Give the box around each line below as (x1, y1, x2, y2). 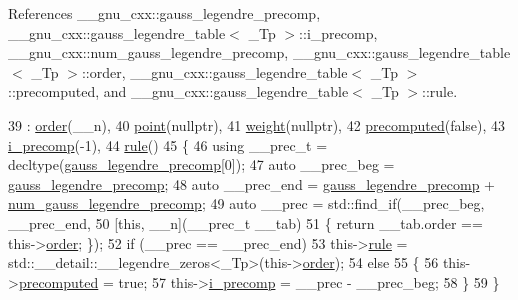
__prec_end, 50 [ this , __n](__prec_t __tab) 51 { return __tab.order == (8, 212, 483, 233)
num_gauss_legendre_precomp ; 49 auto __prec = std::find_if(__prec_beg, (8, 193, 485, 214)
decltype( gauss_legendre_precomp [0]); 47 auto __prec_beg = (8, 154, 395, 175)
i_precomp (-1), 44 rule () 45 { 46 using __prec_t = (8, 134, 328, 155)
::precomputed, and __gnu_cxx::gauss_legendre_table (8, 81, 349, 102)
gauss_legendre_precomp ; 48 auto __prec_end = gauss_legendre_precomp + (8, 173, 496, 194)
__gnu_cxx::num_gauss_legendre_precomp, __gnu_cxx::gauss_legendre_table (8, 42, 511, 63)
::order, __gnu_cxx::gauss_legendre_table (81, 61, 348, 82)
